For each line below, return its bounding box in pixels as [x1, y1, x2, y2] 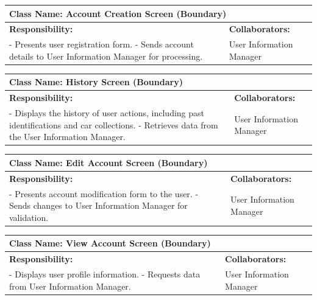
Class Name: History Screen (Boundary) [9, 75, 183, 88]
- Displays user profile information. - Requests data [9, 268, 201, 280]
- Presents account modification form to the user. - [9, 187, 199, 200]
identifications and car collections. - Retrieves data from [9, 118, 218, 131]
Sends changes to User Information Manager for [9, 199, 188, 212]
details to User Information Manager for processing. [9, 49, 203, 62]
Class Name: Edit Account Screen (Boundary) [9, 156, 208, 169]
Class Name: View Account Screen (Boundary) [9, 237, 211, 249]
